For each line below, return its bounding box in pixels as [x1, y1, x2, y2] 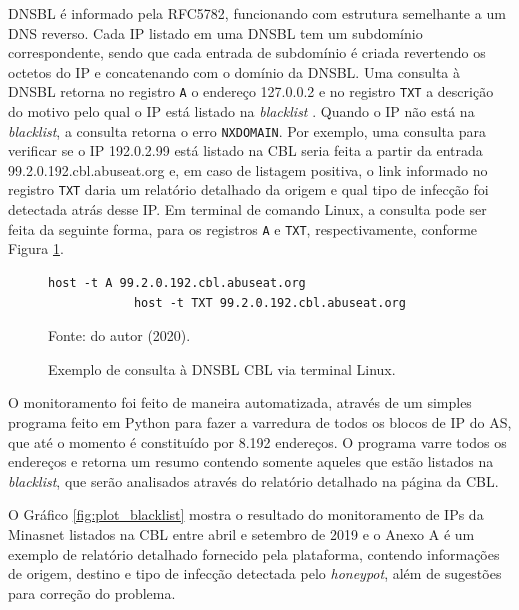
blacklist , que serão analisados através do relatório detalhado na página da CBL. [8, 470, 499, 491]
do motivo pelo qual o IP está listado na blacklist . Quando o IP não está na [8, 101, 475, 122]
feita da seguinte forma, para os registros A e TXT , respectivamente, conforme [8, 218, 478, 239]
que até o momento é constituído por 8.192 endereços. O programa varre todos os [8, 431, 507, 452]
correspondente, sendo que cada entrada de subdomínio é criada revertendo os [8, 42, 486, 63]
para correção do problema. [8, 582, 176, 603]
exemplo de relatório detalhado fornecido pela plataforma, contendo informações [8, 543, 500, 564]
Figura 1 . [8, 238, 64, 259]
